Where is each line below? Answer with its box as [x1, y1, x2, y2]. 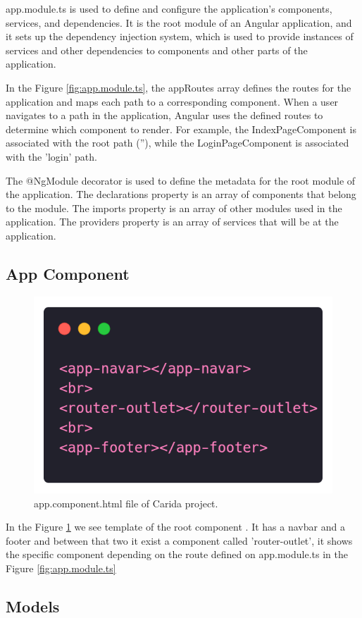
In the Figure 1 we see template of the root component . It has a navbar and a [6, 519, 345, 534]
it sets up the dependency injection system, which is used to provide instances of [6, 29, 354, 44]
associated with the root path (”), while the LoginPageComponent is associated [6, 135, 349, 150]
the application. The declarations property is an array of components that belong [6, 187, 356, 202]
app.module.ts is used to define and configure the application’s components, [6, 1, 332, 16]
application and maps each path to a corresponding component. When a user [6, 94, 339, 109]
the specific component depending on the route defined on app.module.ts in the [6, 547, 348, 562]
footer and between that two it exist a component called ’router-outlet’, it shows [6, 533, 353, 548]
